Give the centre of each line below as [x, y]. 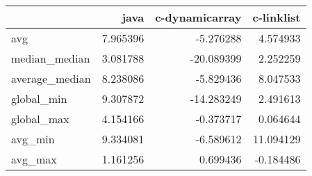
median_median [51, 58]
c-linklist [277, 17]
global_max [40, 119]
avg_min [33, 139]
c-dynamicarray [198, 17]
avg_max [34, 159]
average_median [51, 78]
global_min [39, 98]
